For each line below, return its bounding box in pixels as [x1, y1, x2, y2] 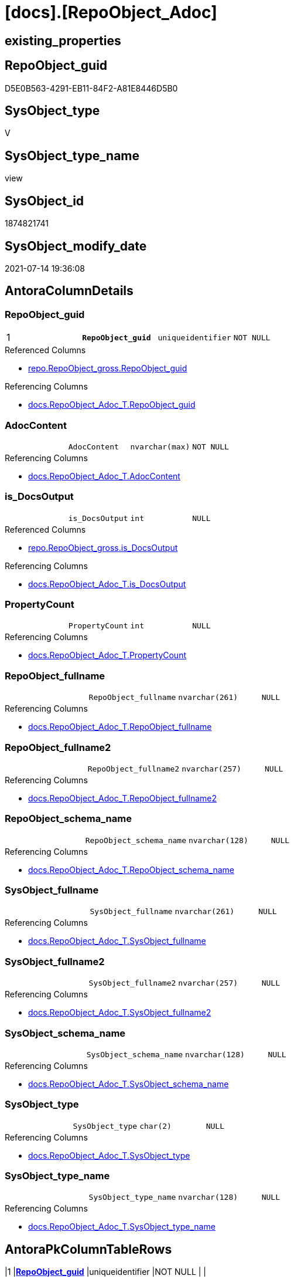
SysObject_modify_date [5, 238, 147, 253]
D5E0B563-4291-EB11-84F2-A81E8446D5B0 [5, 83, 178, 93]
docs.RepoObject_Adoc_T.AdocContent [28, 471, 180, 481]
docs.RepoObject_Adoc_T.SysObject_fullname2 [28, 1007, 211, 1018]
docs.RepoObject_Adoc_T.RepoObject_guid [28, 400, 196, 410]
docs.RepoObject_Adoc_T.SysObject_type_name [28, 1222, 216, 1232]
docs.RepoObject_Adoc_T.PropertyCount [28, 650, 186, 661]
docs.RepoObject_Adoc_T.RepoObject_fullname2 [28, 793, 217, 803]
